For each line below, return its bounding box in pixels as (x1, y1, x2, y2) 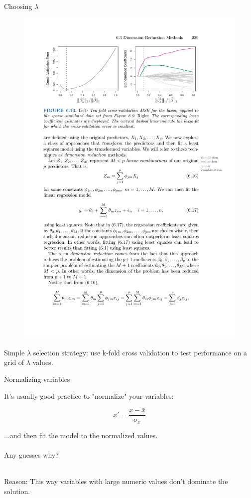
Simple (4, 347, 25, 357)
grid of (4, 357, 24, 367)
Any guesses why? (4, 450, 59, 460)
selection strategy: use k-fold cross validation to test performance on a (33, 347, 247, 357)
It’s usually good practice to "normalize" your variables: (4, 390, 174, 401)
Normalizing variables (4, 373, 70, 384)
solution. (4, 486, 30, 496)
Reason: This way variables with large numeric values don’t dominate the (4, 476, 228, 487)
